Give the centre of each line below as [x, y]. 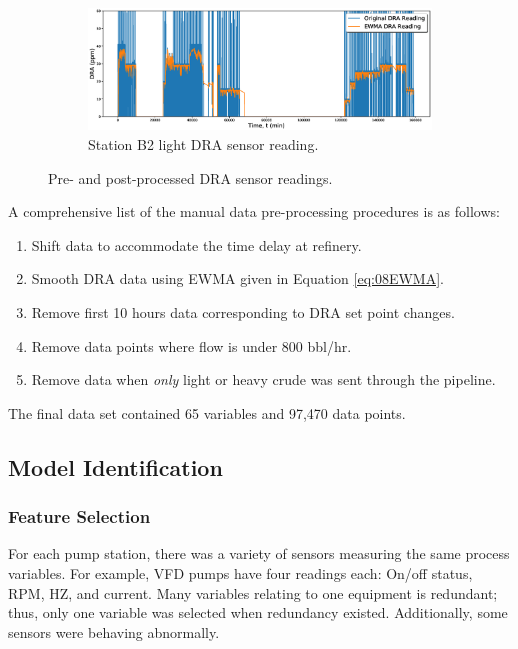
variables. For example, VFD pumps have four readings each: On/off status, [240, 572]
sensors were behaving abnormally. [114, 631]
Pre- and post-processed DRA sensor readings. [190, 177]
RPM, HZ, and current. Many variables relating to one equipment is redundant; [253, 592]
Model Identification [115, 466]
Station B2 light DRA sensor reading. [203, 143]
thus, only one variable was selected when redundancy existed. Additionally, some [258, 612]
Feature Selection [79, 516]
